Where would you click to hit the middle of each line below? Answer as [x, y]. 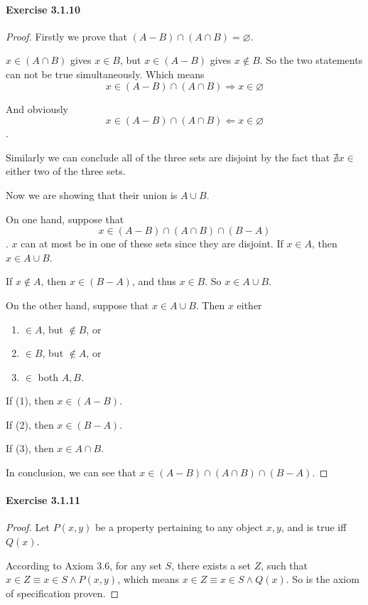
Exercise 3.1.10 [43, 9]
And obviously [37, 108]
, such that [285, 565]
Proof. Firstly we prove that [67, 36]
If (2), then [30, 424]
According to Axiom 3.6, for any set [84, 565]
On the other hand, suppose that [77, 305]
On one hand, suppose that [65, 219]
